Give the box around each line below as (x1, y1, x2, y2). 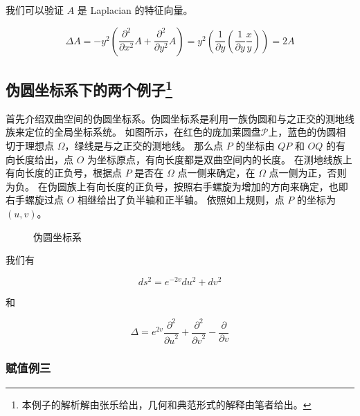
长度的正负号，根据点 (24, 165, 122, 180)
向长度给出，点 (6, 152, 73, 166)
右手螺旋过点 (6, 192, 64, 207)
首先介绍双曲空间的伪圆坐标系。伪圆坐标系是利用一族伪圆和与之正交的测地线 (6, 111, 354, 125)
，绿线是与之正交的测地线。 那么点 (64, 138, 224, 152)
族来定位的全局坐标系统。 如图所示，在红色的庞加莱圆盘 (6, 125, 261, 139)
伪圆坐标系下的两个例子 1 (6, 75, 173, 100)
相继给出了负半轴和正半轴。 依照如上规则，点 (78, 192, 285, 207)
